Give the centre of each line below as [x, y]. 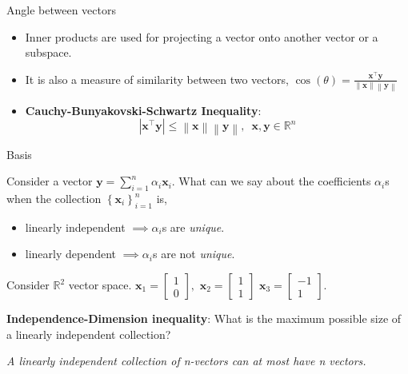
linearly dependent [71, 254]
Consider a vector [50, 181]
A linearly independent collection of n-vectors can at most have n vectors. [186, 361]
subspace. [48, 52]
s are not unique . [194, 254]
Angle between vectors [61, 10]
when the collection [54, 199]
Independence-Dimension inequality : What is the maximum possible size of [204, 318]
